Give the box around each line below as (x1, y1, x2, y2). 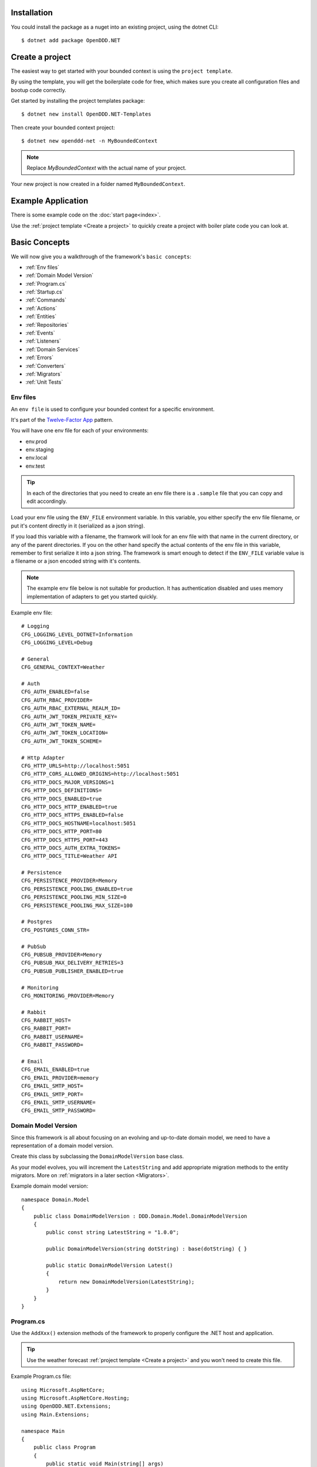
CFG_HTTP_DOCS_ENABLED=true (21, 795, 102, 802)
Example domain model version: (11, 1182, 89, 1189)
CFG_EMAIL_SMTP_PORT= (21, 1091, 83, 1097)
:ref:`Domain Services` (25, 346, 80, 353)
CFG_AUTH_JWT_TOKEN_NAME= (21, 722, 96, 728)
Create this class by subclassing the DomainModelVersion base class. (11, 1153, 184, 1160)
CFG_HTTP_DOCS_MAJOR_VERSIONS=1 (21, 779, 114, 786)
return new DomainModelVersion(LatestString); (58, 1278, 195, 1285)
